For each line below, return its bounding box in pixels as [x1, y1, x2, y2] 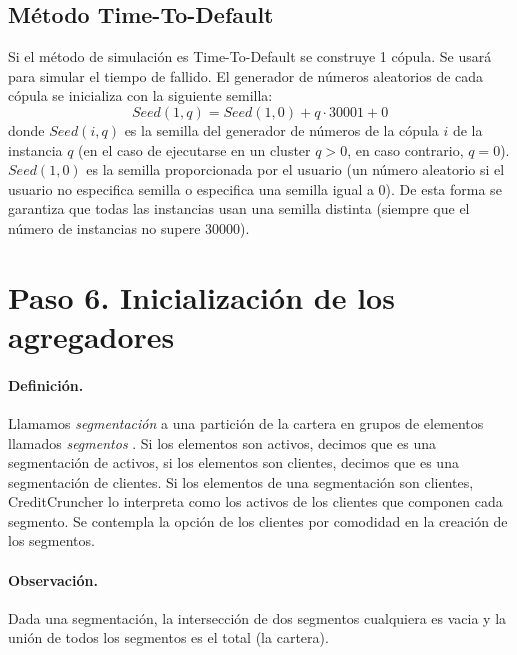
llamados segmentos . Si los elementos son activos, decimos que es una [8, 432, 437, 453]
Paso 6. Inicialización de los [8, 276, 395, 317]
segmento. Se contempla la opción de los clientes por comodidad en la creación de [8, 510, 508, 531]
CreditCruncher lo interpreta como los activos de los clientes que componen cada [8, 491, 503, 512]
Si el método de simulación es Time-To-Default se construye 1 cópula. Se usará [8, 46, 492, 67]
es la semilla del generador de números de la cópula [124, 119, 439, 140]
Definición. [8, 374, 84, 395]
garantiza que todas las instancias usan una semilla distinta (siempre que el [8, 198, 470, 219]
